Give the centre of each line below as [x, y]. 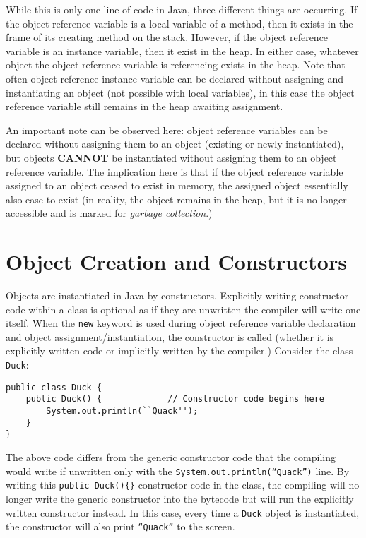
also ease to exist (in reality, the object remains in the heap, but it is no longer [176, 199]
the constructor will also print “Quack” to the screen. [120, 526]
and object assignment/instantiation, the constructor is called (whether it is [170, 336]
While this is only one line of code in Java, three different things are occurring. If [182, 9]
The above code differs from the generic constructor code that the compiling [171, 457]
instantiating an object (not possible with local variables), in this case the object [180, 92]
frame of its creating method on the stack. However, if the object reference [167, 37]
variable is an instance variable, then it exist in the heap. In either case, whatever [182, 50]
